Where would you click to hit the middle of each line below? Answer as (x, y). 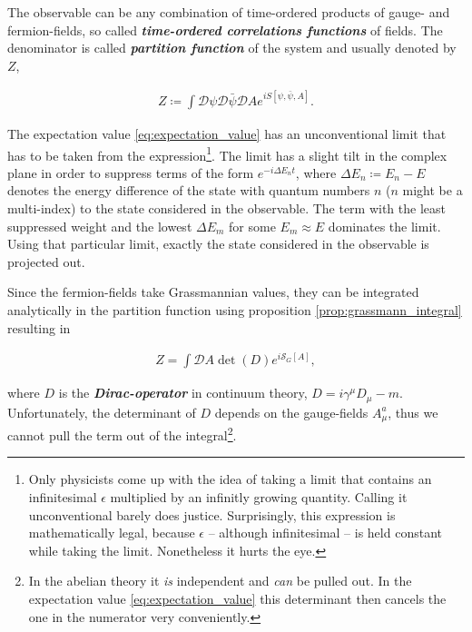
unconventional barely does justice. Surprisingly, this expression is (212, 514)
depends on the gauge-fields (291, 412)
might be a (433, 190)
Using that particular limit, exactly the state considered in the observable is (218, 244)
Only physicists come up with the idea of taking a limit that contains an (230, 479)
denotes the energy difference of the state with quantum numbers (189, 190)
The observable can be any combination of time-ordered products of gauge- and (229, 12)
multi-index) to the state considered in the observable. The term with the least (226, 207)
